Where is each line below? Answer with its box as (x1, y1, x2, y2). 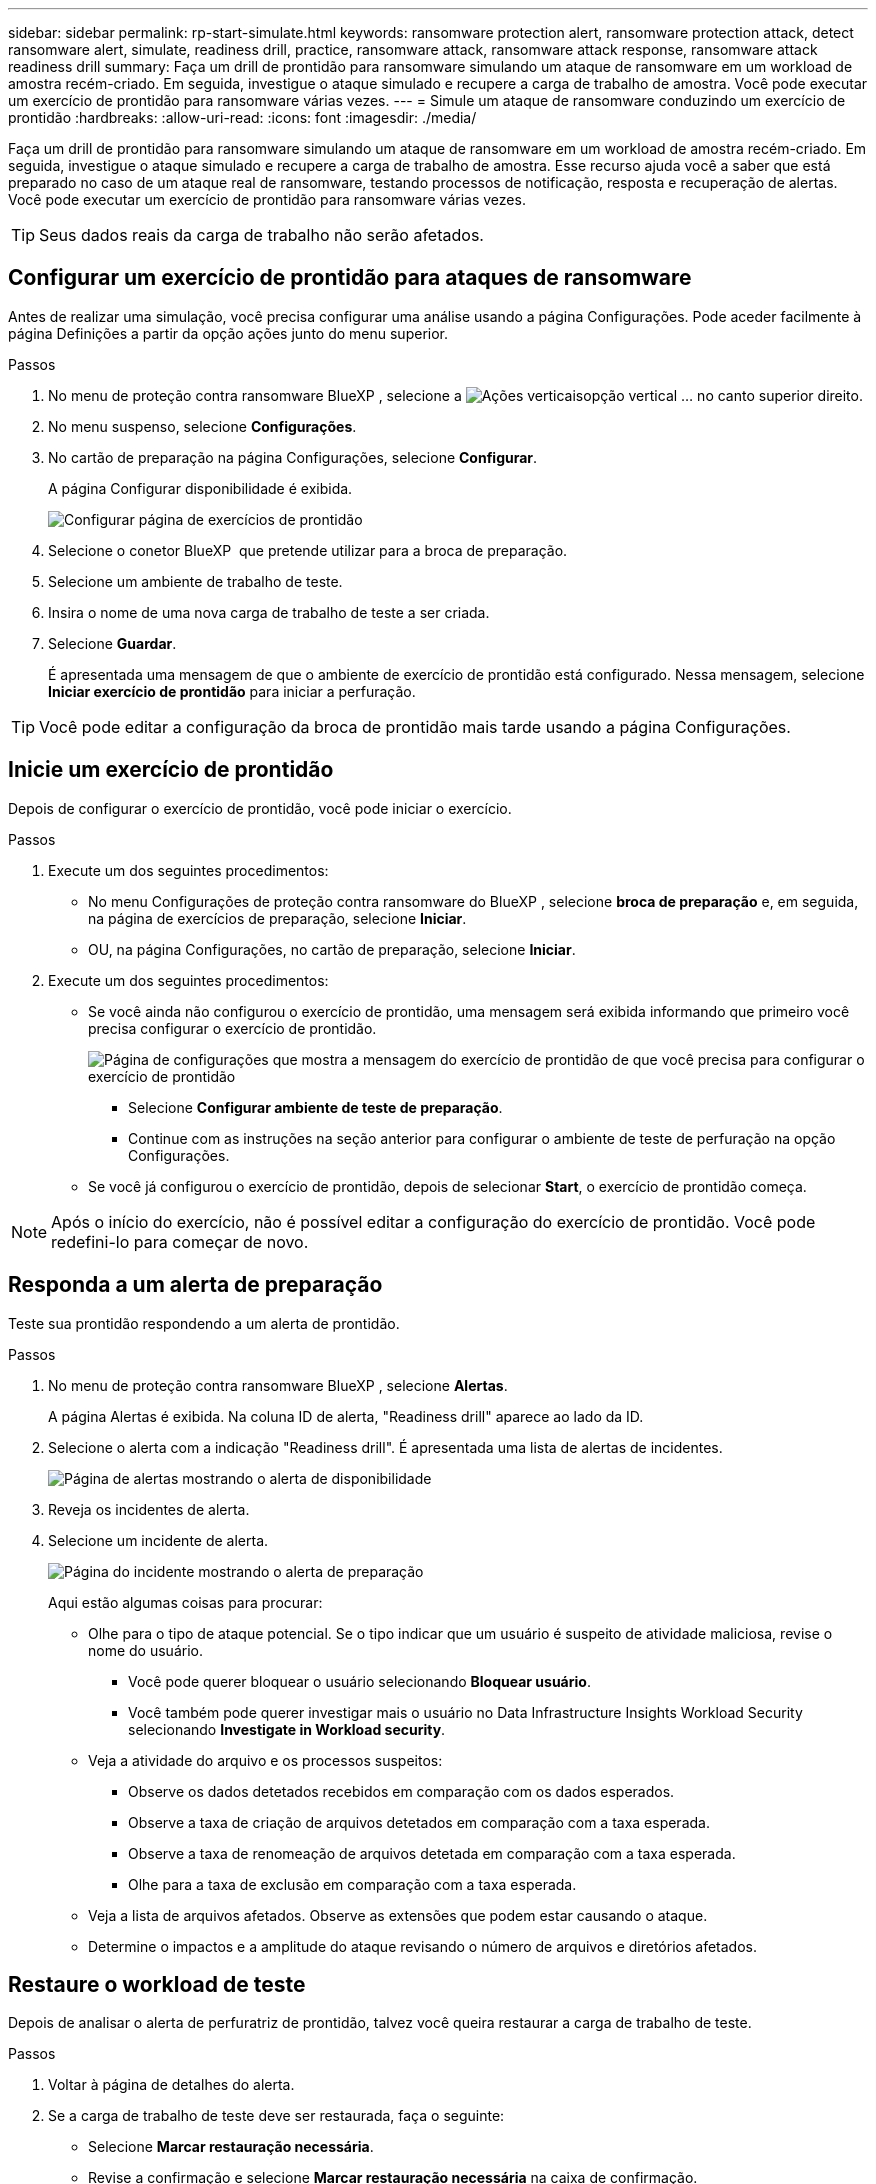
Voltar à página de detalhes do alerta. (48, 2076, 295, 2094)
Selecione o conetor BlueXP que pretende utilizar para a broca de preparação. (48, 541, 568, 559)
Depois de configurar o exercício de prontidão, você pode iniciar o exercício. (8, 799, 512, 817)
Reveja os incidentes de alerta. (48, 1500, 250, 1518)
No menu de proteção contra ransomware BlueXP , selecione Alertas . (48, 1376, 508, 1394)
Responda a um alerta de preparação (8, 1272, 383, 1298)
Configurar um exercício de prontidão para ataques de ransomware (8, 265, 692, 291)
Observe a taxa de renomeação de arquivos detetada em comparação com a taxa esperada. (128, 1844, 736, 1862)
